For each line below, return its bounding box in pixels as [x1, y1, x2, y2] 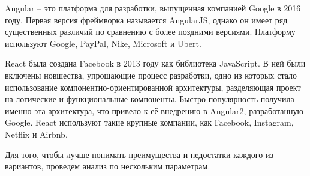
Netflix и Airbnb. [5, 127, 68, 140]
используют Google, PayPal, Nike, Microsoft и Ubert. [5, 37, 201, 49]
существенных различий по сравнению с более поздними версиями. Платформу [5, 25, 296, 38]
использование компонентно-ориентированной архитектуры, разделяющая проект [5, 80, 301, 93]
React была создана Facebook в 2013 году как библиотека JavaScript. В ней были [5, 57, 306, 70]
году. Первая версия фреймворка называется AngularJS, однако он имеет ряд [5, 13, 288, 26]
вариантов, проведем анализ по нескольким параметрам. [5, 160, 210, 172]
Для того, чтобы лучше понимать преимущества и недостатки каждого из [5, 148, 273, 160]
